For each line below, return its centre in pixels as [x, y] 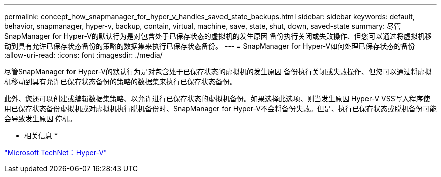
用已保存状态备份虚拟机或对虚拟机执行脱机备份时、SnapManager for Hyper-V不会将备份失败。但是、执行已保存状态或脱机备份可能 [220, 109]
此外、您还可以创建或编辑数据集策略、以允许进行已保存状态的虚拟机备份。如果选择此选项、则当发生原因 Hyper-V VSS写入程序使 [217, 99]
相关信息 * [41, 136]
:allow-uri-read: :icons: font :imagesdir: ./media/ [83, 55]
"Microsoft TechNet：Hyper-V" [56, 153]
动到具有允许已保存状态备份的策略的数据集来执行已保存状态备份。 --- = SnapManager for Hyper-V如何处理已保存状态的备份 [210, 46]
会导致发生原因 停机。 [40, 119]
